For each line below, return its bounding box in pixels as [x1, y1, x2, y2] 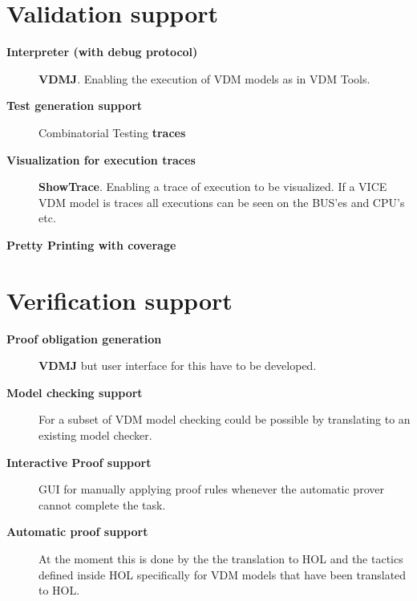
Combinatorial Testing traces [38, 124, 186, 140]
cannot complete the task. [38, 496, 166, 513]
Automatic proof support [6, 523, 148, 540]
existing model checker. [38, 426, 152, 443]
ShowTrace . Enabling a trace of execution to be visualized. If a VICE [38, 178, 387, 195]
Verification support [6, 283, 233, 316]
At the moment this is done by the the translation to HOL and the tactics [38, 550, 403, 566]
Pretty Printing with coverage [6, 236, 176, 253]
